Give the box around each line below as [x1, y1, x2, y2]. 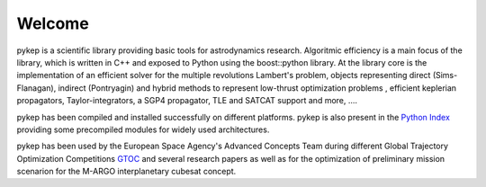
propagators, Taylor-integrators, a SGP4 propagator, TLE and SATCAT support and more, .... [16, 95, 358, 106]
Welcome [16, 13, 89, 33]
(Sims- [432, 70, 458, 81]
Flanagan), [16, 82, 57, 93]
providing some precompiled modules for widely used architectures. [16, 124, 270, 135]
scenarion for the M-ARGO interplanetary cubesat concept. [16, 166, 237, 177]
